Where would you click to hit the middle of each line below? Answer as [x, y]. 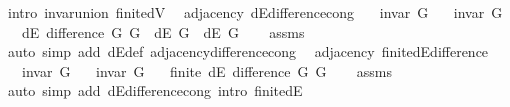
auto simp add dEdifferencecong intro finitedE [155, 90]
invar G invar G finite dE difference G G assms [206, 70]
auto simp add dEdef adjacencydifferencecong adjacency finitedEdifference [248, 51]
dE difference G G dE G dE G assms [163, 31]
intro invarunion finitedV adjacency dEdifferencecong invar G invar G [255, 12]
